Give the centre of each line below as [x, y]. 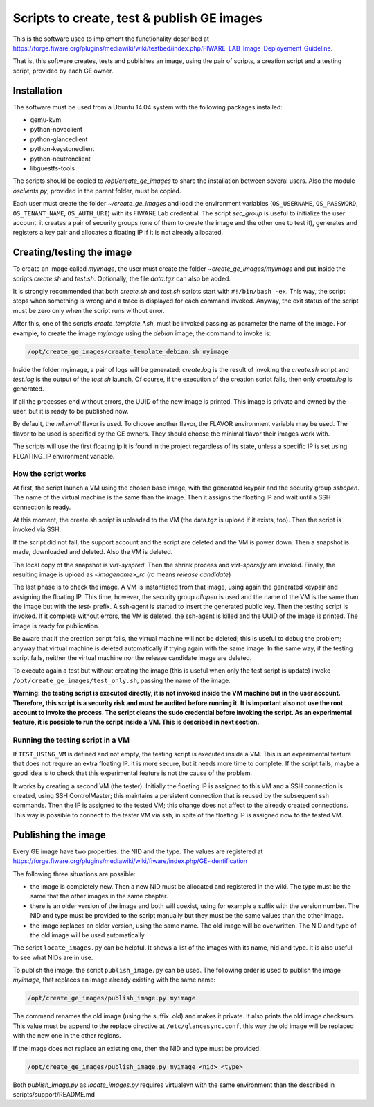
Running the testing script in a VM [71, 740]
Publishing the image [60, 835]
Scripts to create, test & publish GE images [138, 18]
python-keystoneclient [62, 149]
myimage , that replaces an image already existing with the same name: [114, 980]
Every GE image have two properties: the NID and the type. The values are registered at [138, 851]
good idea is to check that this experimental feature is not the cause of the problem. [133, 773]
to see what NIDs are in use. [53, 957]
